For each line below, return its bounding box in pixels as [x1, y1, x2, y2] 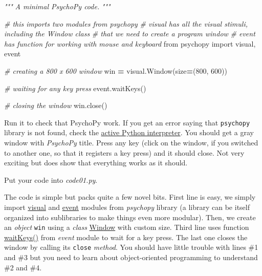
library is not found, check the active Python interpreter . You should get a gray [4, 127, 254, 138]
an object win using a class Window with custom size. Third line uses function [4, 222, 249, 232]
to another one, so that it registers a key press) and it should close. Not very [4, 147, 245, 158]
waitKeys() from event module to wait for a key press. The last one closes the [4, 231, 248, 242]
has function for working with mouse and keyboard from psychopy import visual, [4, 38, 256, 49]
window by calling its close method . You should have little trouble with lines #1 [4, 242, 258, 252]
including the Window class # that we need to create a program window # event [4, 28, 255, 39]
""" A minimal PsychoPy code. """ [4, 1, 111, 11]
